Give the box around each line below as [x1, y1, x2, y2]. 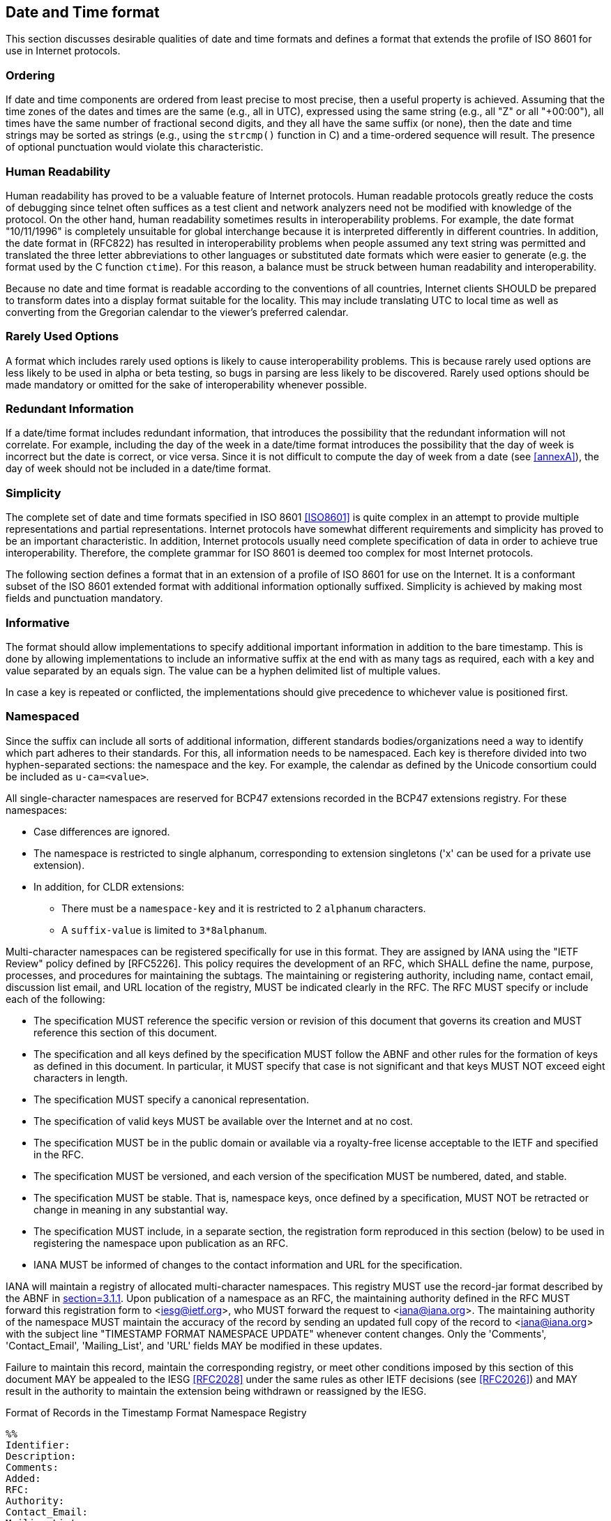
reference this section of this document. [33, 1026, 218, 1038]
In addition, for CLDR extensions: [33, 880, 185, 893]
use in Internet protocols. [6, 45, 121, 57]
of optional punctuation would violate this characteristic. [6, 141, 264, 153]
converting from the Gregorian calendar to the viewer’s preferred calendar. [6, 305, 349, 318]
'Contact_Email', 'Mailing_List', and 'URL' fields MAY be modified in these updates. [6, 1339, 383, 1352]
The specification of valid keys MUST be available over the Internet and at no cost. [33, 1114, 413, 1127]
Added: [6, 1472, 41, 1484]
